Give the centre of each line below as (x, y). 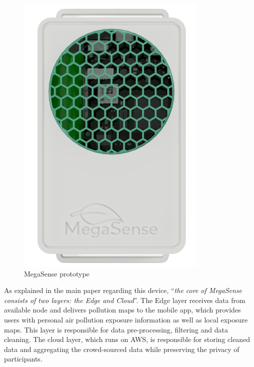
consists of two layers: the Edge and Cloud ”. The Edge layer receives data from (125, 300)
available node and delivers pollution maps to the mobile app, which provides (122, 310)
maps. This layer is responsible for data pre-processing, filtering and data (116, 329)
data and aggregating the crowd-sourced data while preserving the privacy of (122, 349)
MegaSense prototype (57, 273)
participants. (23, 359)
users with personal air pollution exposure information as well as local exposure (126, 319)
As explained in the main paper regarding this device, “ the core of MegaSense (123, 290)
